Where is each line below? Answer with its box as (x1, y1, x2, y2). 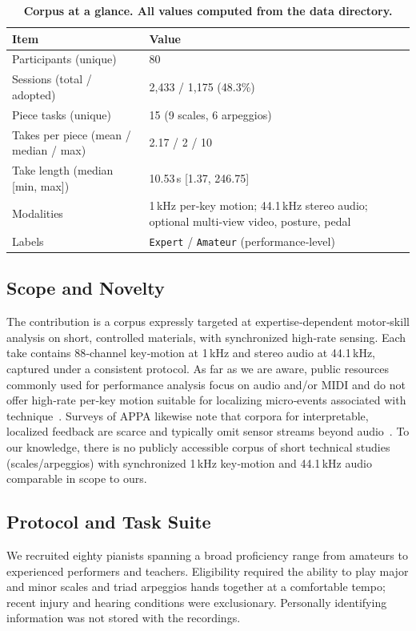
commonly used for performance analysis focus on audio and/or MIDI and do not (6, 376, 406, 392)
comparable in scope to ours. (6, 470, 147, 487)
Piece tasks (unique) (12, 106, 112, 123)
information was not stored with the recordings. (6, 609, 241, 626)
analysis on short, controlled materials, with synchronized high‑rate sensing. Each (6, 328, 406, 345)
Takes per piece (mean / (12, 126, 131, 143)
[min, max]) (12, 177, 70, 194)
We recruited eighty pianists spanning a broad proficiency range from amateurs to (6, 546, 408, 563)
